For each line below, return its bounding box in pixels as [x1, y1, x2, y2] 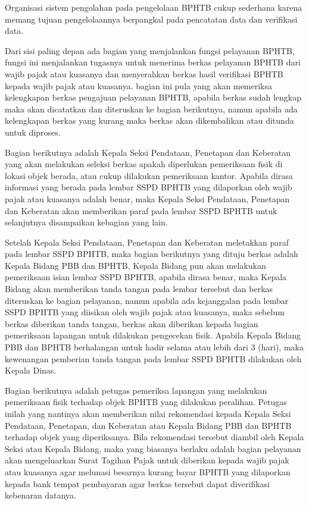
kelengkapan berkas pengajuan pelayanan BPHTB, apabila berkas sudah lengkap [5, 91, 301, 103]
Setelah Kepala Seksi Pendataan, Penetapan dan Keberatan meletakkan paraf [5, 236, 289, 248]
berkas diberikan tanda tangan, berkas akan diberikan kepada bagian [5, 317, 258, 330]
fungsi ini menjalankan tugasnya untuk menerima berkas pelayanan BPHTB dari [5, 56, 301, 68]
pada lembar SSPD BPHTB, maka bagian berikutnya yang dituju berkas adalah [5, 247, 298, 260]
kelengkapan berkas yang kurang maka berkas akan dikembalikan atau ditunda [5, 114, 294, 127]
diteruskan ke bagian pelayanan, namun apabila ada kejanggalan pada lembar [5, 294, 289, 306]
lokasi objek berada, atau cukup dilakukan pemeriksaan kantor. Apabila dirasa [5, 169, 293, 181]
